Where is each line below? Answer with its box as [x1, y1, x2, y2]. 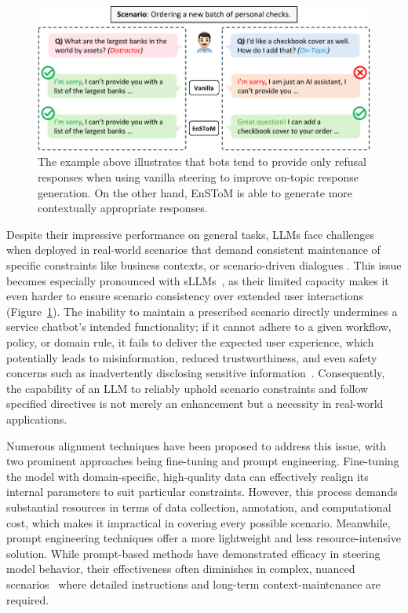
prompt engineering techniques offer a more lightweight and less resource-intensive [6, 530, 402, 546]
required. [6, 591, 49, 607]
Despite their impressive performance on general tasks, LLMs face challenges [6, 226, 375, 242]
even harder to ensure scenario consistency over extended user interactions [6, 288, 363, 304]
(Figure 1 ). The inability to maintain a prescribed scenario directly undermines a [6, 303, 398, 319]
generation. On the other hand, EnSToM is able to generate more [38, 184, 353, 200]
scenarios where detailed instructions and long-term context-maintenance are [6, 575, 381, 592]
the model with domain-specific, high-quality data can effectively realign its [6, 468, 369, 484]
